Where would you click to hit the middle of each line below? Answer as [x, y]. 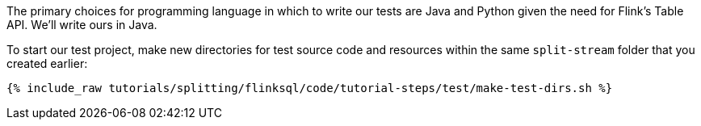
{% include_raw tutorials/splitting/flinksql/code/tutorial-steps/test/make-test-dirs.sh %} [310, 88]
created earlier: [47, 63]
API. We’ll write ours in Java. [82, 25]
